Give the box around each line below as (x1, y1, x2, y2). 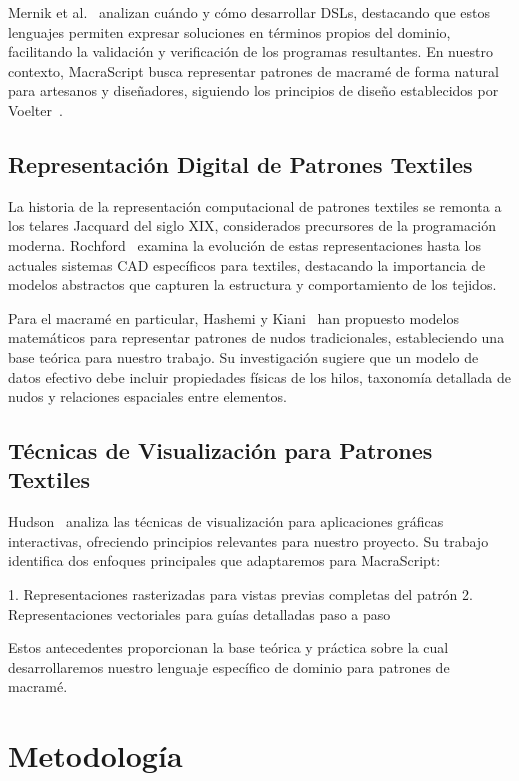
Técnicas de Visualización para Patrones (8, 435, 433, 466)
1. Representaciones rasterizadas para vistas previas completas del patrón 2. (8, 584, 473, 605)
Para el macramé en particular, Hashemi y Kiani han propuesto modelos (8, 307, 459, 328)
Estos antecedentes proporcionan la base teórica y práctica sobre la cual (8, 637, 449, 658)
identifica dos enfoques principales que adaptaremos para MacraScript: (8, 550, 441, 571)
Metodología (8, 735, 183, 776)
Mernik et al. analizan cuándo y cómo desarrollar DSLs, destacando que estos (8, 2, 490, 22)
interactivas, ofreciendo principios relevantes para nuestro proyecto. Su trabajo (8, 530, 489, 551)
